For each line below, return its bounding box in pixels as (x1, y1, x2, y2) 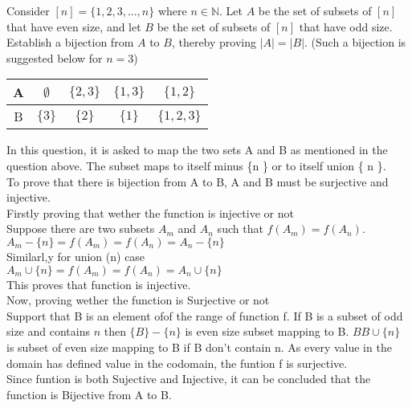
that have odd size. (299, 18, 393, 35)
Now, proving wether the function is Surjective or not (6, 292, 270, 308)
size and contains (6, 323, 90, 340)
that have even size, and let (6, 18, 141, 35)
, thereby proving (171, 34, 256, 51)
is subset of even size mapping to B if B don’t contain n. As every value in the (6, 338, 392, 355)
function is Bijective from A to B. (6, 386, 172, 402)
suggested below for (6, 49, 103, 66)
